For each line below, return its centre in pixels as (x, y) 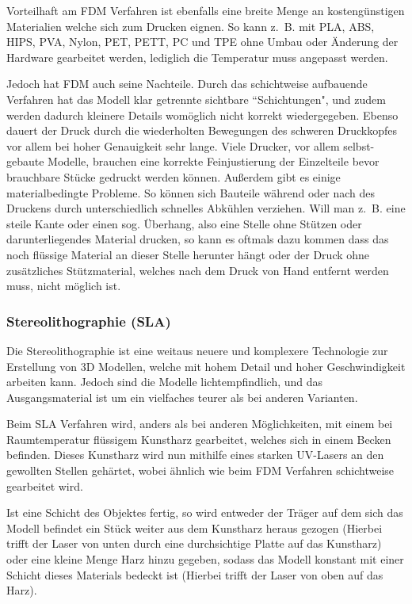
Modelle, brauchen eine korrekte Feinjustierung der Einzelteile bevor (214, 161)
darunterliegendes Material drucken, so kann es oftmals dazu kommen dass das (198, 239)
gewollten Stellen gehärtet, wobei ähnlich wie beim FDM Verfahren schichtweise (200, 470)
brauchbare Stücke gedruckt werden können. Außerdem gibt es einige (174, 176)
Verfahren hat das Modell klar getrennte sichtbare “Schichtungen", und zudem (196, 99)
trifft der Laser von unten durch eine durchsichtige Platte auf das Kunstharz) (194, 543)
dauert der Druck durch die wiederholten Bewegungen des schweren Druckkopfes (202, 130)
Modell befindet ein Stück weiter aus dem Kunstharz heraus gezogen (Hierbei (195, 528)
